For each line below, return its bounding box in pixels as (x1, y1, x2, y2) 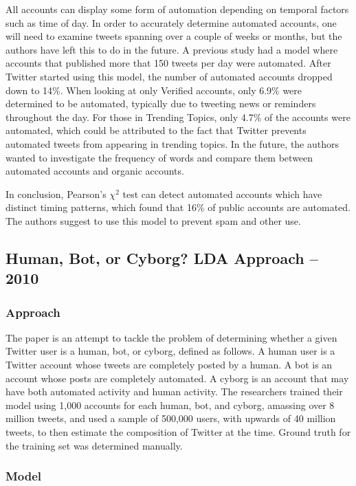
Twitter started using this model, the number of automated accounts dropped (5, 69, 333, 83)
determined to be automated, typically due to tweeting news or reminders (5, 96, 316, 111)
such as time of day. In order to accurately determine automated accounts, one (5, 15, 337, 30)
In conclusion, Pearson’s (5, 186, 107, 201)
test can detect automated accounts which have (122, 186, 322, 201)
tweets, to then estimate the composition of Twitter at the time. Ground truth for (5, 425, 351, 439)
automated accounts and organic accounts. (5, 164, 184, 178)
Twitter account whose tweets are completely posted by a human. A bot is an (5, 357, 333, 372)
